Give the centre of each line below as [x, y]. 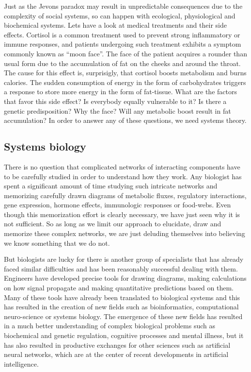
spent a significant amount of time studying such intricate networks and [111, 186]
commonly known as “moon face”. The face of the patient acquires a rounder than [125, 53]
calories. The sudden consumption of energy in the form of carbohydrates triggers [125, 82]
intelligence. [21, 364]
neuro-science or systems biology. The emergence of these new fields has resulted [123, 316]
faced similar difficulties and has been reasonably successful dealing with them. [121, 268]
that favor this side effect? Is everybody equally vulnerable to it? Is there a [115, 101]
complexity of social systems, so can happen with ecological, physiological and [120, 15]
